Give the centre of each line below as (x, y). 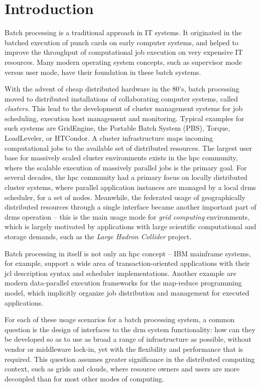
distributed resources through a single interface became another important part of (130, 207)
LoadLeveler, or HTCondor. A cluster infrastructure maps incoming (109, 138)
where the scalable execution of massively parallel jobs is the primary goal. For (126, 167)
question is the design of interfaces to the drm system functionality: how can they (130, 329)
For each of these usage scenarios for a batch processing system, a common (120, 319)
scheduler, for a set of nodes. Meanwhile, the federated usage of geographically (125, 197)
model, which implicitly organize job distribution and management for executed (127, 292)
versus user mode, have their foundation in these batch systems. (103, 72)
